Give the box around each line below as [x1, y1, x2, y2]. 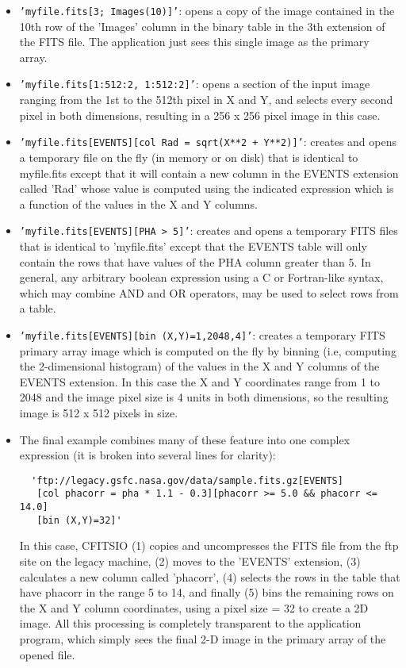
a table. [19, 300, 56, 317]
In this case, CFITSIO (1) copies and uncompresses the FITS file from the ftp [19, 537, 399, 554]
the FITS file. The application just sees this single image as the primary [19, 33, 370, 50]
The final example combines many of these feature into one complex [19, 431, 350, 447]
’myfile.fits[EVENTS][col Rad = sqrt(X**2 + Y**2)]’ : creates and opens [19, 133, 396, 150]
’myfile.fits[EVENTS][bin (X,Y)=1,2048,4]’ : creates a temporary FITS [19, 326, 385, 343]
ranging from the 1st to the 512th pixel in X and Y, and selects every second [19, 91, 393, 108]
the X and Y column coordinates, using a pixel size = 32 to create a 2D [19, 599, 369, 616]
